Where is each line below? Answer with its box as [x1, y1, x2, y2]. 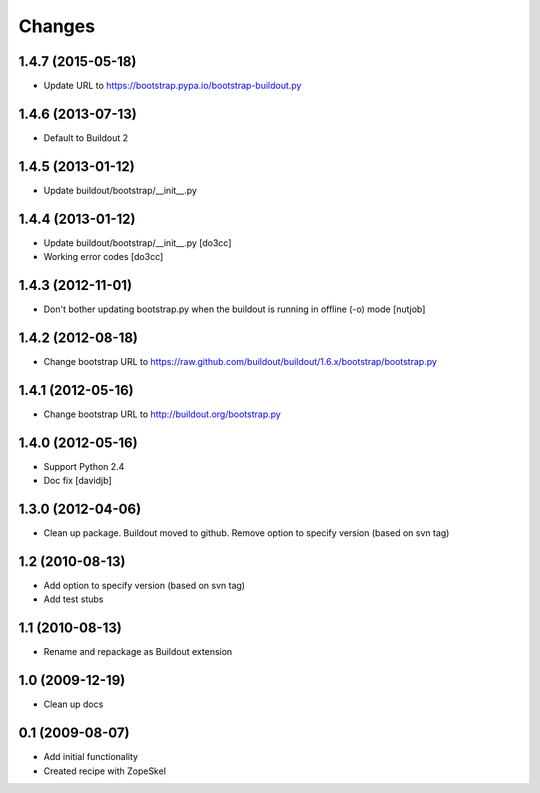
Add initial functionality [43, 751, 139, 763]
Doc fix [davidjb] [43, 475, 112, 487]
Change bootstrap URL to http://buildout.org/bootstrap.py [43, 408, 282, 420]
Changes [18, 15, 95, 37]
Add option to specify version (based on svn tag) [43, 580, 245, 591]
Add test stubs [43, 593, 104, 605]
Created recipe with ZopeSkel [43, 765, 167, 777]
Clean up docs [43, 698, 104, 710]
